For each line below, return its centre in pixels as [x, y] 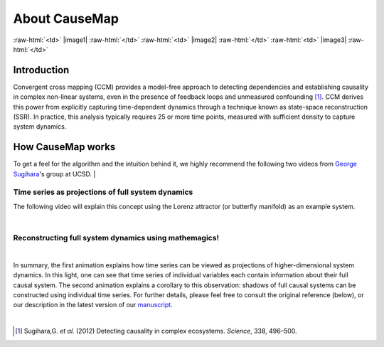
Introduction [41, 70]
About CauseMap [66, 18]
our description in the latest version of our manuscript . [93, 305]
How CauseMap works [64, 147]
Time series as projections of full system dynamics [103, 192]
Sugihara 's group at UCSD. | [54, 173]
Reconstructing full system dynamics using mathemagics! [116, 238]
